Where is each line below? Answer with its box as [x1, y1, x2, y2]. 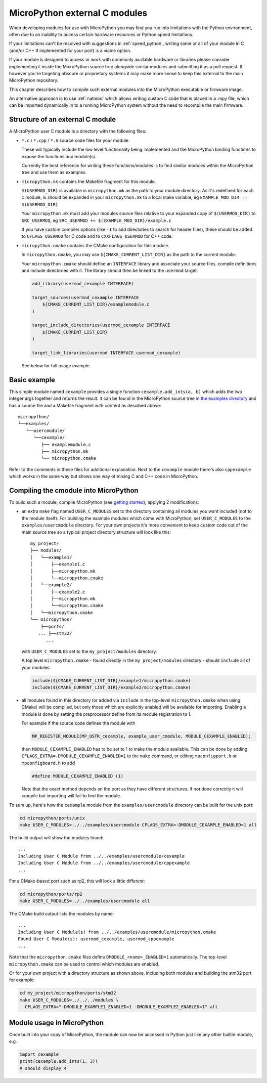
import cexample [19, 1052, 59, 1057]
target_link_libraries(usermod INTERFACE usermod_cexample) [32, 350, 181, 355]
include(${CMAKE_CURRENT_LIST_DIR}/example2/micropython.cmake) [32, 685, 191, 690]
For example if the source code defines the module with [21, 720, 135, 726]
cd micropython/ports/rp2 [19, 891, 83, 897]
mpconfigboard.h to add [21, 760, 75, 766]
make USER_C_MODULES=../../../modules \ [19, 997, 119, 1003]
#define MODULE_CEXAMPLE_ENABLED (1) [32, 773, 124, 779]
